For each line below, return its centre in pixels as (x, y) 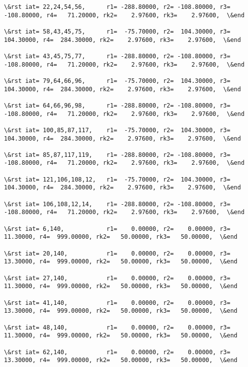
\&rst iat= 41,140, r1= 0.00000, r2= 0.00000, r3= (117, 303)
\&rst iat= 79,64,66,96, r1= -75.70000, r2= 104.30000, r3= (117, 81)
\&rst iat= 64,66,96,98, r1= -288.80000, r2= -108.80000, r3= (117, 105)
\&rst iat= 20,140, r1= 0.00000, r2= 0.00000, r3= (117, 253)
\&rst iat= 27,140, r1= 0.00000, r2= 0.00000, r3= (117, 278)
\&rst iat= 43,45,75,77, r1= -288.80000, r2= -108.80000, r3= (117, 56)
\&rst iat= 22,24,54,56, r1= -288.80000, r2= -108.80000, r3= (117, 7)
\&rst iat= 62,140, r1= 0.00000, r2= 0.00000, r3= (117, 352)
